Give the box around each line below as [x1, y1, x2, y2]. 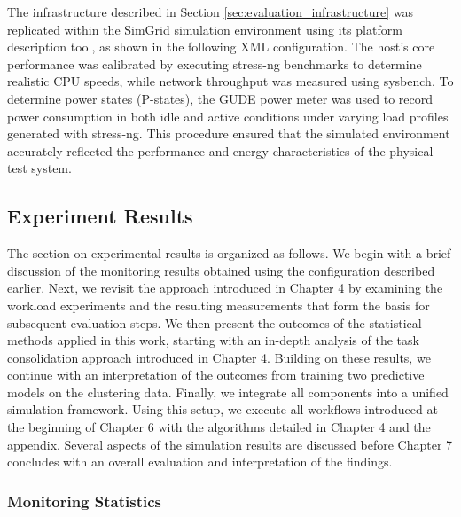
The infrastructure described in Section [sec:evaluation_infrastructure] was [7, 3, 414, 20]
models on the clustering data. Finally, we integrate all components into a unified [7, 382, 449, 401]
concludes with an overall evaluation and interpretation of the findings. [7, 452, 393, 471]
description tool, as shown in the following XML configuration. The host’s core [7, 37, 435, 56]
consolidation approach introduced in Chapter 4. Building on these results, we [7, 348, 431, 366]
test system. [7, 159, 72, 177]
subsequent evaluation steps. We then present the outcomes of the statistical [7, 313, 422, 332]
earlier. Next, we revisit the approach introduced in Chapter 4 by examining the [7, 278, 443, 297]
